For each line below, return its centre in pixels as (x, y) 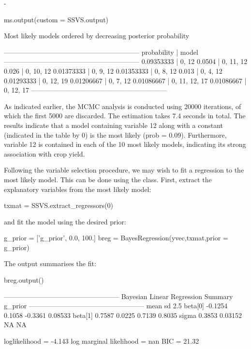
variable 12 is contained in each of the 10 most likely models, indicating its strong (125, 144)
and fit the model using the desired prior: (65, 221)
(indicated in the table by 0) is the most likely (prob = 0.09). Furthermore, (115, 135)
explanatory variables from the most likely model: (78, 189)
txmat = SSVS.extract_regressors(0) (59, 205)
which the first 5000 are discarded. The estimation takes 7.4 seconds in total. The (125, 116)
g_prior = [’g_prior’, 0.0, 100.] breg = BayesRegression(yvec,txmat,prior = (116, 238)
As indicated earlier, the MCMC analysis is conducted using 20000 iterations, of (123, 106)
